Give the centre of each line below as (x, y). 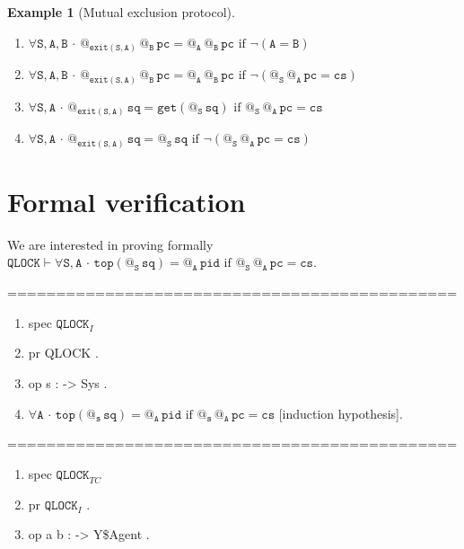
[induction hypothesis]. (341, 413)
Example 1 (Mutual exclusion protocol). (121, 12)
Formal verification (127, 201)
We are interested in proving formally (110, 244)
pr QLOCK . (63, 353)
